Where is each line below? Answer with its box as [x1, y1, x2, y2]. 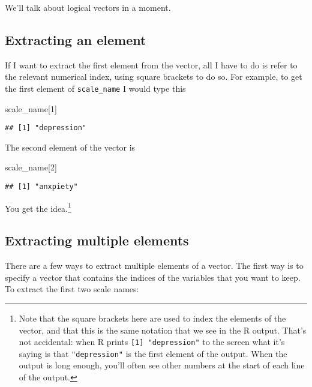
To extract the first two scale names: [5, 283, 139, 295]
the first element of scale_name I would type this [5, 82, 186, 94]
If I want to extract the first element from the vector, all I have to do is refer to [5, 58, 298, 71]
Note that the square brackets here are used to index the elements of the [19, 311, 286, 324]
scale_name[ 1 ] [5, 102, 57, 115]
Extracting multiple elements [5, 231, 189, 250]
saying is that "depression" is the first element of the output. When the [19, 347, 287, 359]
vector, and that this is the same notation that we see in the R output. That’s [19, 323, 307, 336]
